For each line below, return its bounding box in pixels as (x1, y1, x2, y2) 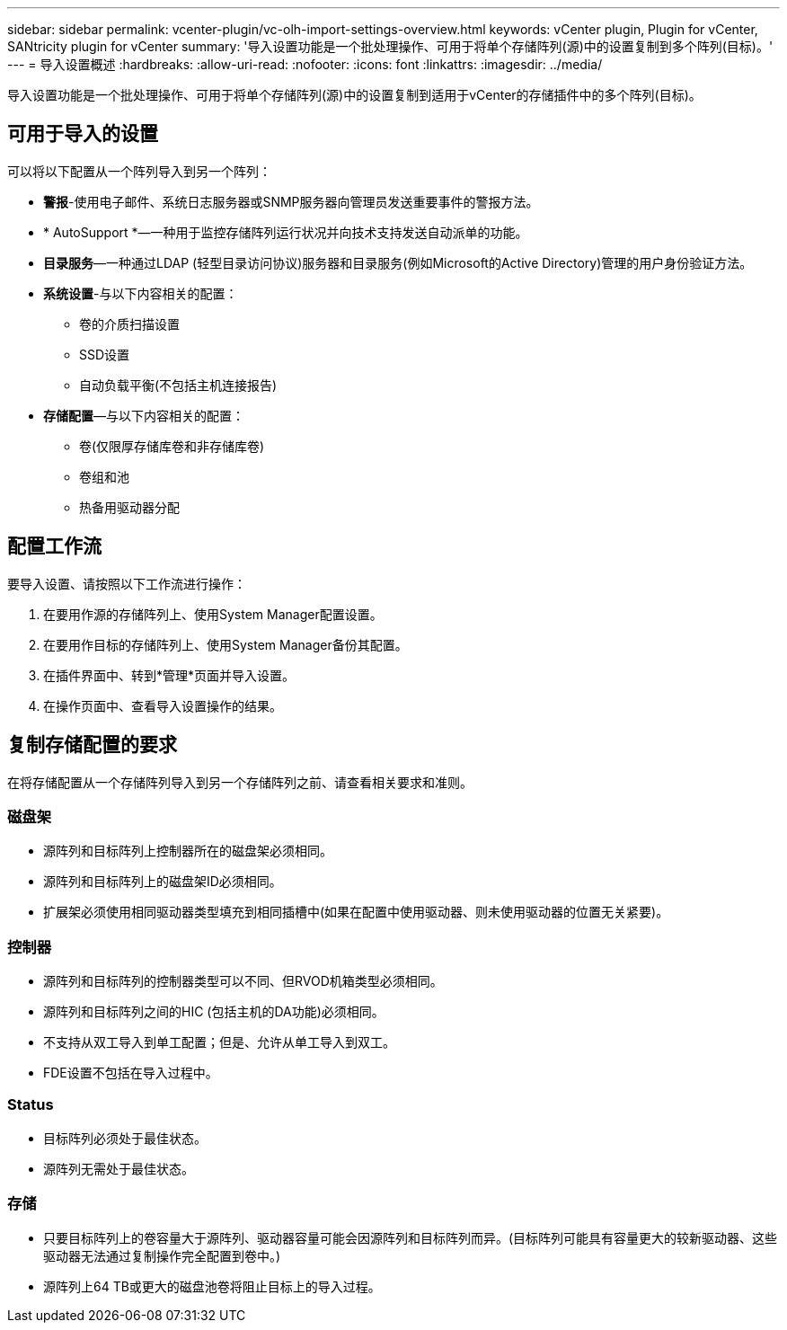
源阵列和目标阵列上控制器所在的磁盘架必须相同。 (43, 843, 332, 859)
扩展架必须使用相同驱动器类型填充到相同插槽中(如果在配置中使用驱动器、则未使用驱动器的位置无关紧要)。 (43, 904, 669, 920)
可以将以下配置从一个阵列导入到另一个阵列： (7, 163, 271, 179)
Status (7, 1095, 54, 1114)
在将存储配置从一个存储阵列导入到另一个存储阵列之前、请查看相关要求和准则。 (7, 774, 473, 790)
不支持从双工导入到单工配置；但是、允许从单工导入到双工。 (43, 1034, 395, 1051)
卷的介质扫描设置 (79, 315, 180, 332)
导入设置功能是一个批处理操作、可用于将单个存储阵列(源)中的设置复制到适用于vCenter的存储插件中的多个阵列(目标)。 (7, 87, 702, 102)
